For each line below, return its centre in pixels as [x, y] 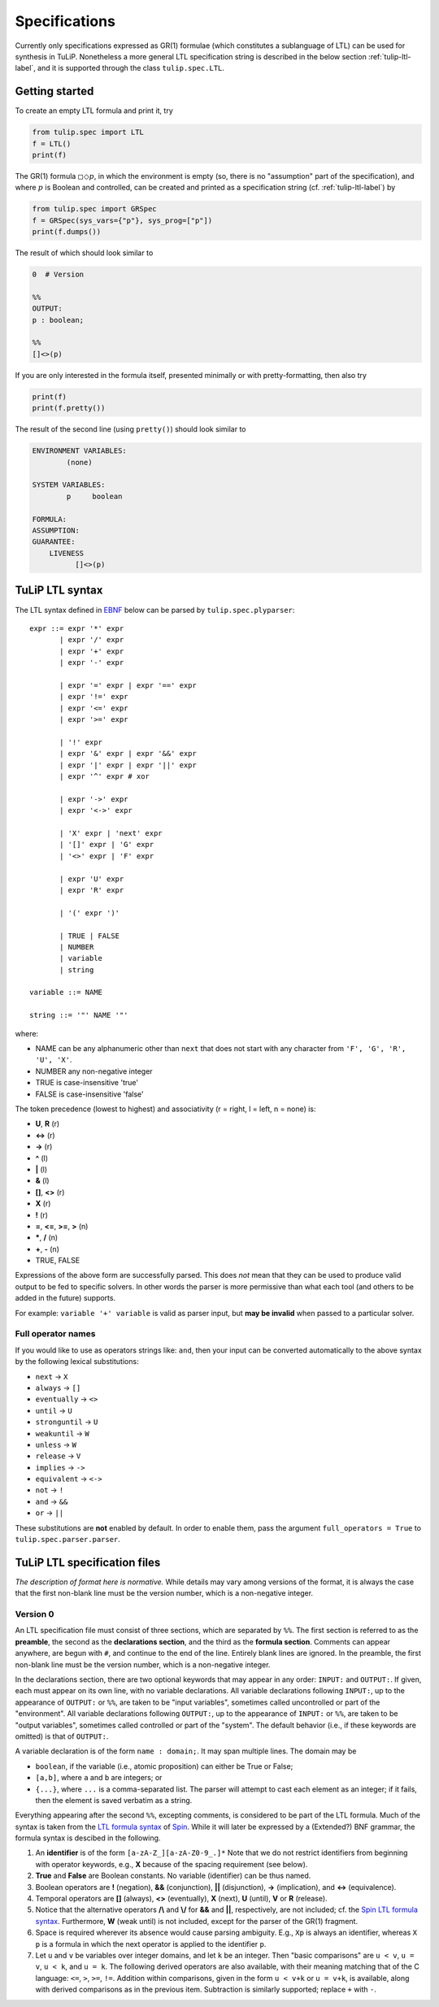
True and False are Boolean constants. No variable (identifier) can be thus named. [173, 1876]
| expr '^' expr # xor [105, 777]
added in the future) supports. [65, 1298]
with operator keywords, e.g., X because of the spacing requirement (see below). [172, 1864]
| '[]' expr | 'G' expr [107, 845]
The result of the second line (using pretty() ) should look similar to [130, 429]
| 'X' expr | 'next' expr [111, 833]
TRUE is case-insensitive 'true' [87, 1083]
